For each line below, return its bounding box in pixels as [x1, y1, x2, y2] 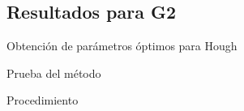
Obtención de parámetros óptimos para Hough [6, 37, 238, 54]
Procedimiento [6, 92, 79, 109]
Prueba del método [6, 64, 101, 81]
